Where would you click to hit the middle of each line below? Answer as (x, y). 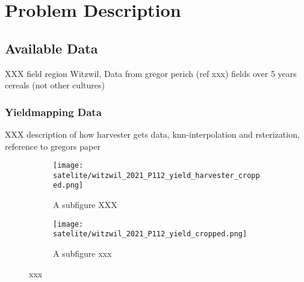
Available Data (51, 48)
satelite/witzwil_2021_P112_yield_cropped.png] (150, 234)
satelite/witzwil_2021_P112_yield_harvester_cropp (157, 175)
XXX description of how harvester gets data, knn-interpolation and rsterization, (152, 134)
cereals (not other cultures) (55, 85)
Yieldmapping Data (53, 112)
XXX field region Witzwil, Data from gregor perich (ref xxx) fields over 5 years (151, 73)
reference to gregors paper (53, 146)
